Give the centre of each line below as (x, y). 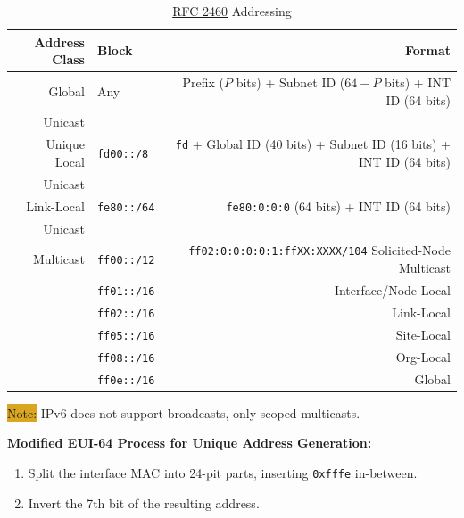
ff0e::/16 (126, 380)
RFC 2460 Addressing (232, 11)
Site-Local (423, 334)
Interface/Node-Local (392, 289)
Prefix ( (203, 82)
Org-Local (423, 356)
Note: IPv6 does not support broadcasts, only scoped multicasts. (184, 412)
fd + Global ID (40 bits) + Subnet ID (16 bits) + (313, 144)
